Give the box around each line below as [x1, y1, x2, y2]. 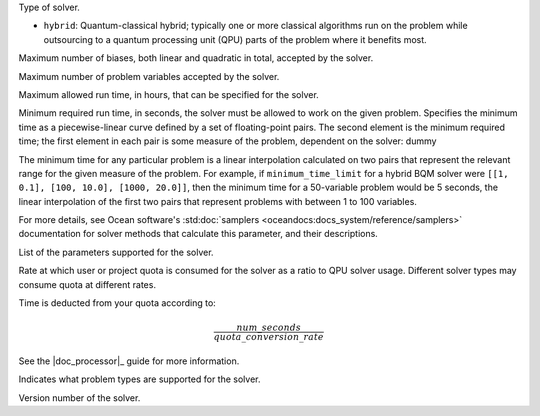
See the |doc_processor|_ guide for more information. [18, 355, 240, 367]
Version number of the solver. [18, 391, 141, 404]
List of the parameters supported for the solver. [18, 246, 214, 258]
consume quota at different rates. [18, 278, 157, 290]
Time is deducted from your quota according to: [18, 297, 217, 309]
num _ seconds [236, 322, 302, 334]
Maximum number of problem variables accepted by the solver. [18, 70, 280, 82]
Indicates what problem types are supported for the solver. [18, 373, 261, 385]
